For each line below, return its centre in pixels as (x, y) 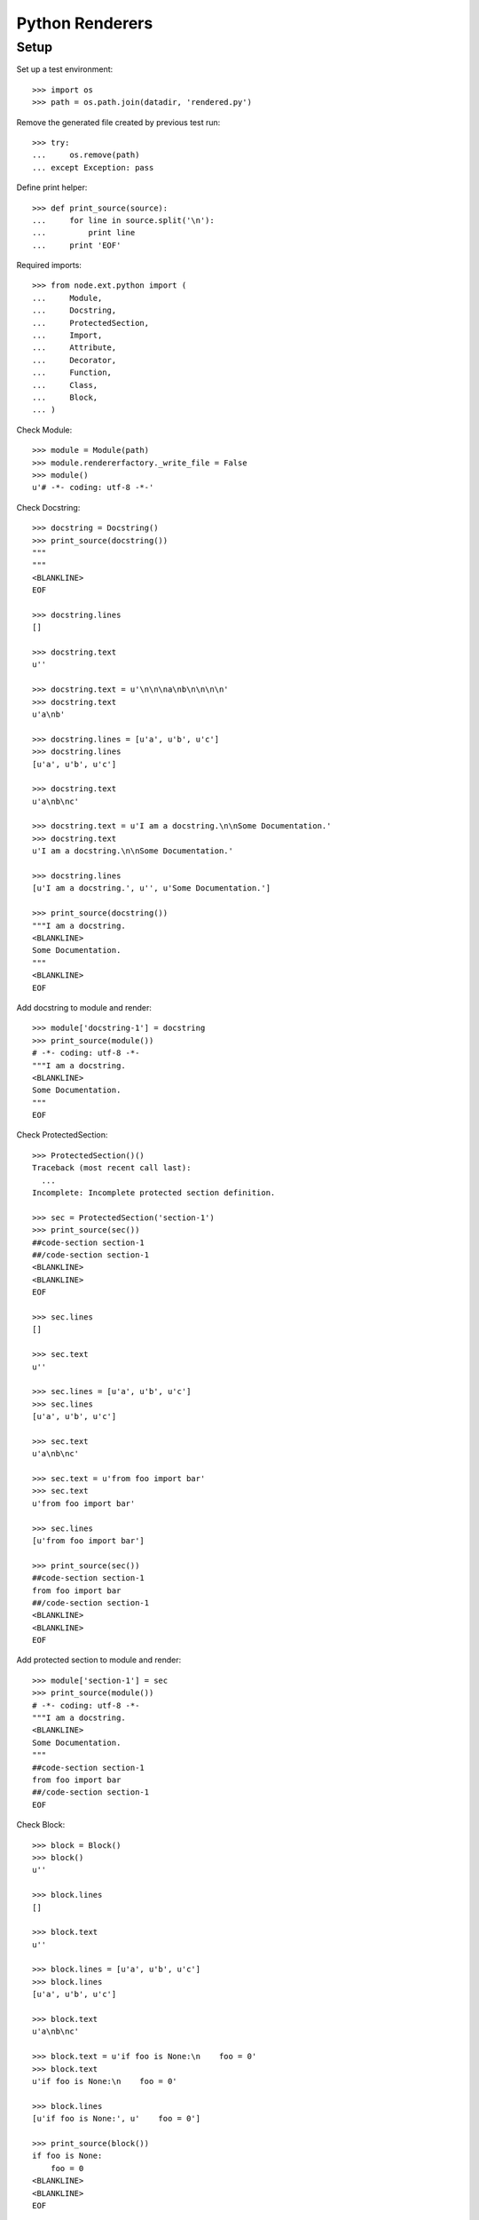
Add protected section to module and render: (99, 1660)
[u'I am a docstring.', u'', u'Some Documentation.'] (151, 888)
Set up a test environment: (65, 69)
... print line (84, 233)
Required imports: (49, 266)
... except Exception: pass (93, 167)
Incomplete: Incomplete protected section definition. (154, 1193)
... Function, (72, 373)
